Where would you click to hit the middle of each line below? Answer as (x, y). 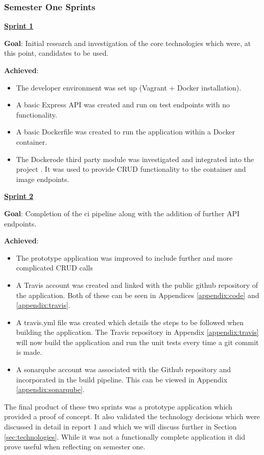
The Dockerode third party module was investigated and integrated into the (135, 159)
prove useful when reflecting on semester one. (75, 447)
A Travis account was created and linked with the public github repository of (137, 285)
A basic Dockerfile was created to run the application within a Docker (126, 132)
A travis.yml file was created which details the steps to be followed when (130, 322)
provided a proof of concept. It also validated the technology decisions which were (132, 416)
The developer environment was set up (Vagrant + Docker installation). (129, 87)
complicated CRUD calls (54, 268)
